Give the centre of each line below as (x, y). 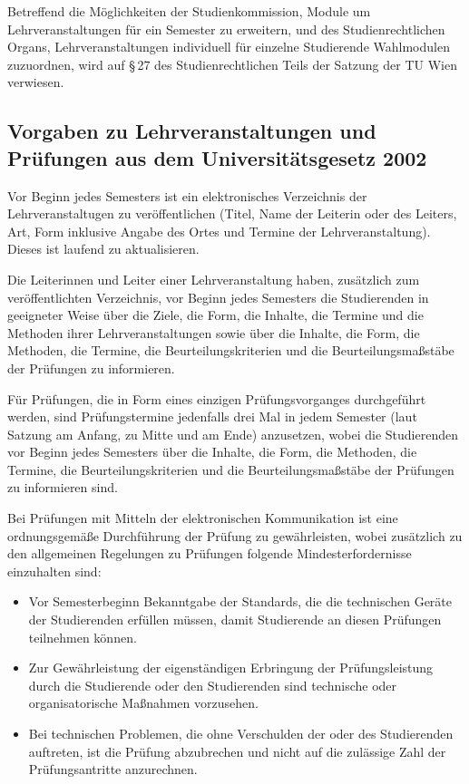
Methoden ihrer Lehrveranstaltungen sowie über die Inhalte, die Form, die (214, 332)
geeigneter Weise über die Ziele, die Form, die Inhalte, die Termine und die (215, 315)
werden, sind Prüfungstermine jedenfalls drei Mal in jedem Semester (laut (212, 416)
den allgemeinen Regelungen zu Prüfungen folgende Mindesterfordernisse (210, 553)
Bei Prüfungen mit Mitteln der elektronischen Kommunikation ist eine (203, 518)
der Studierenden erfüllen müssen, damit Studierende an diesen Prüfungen (235, 619)
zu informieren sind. (63, 487)
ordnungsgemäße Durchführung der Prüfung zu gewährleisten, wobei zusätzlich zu (235, 535)
